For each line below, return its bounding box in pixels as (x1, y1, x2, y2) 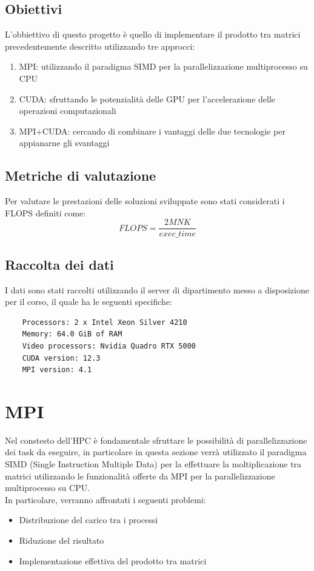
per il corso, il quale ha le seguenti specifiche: (5, 295, 173, 308)
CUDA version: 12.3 (22, 353, 101, 362)
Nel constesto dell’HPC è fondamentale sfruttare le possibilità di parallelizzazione (5, 433, 307, 446)
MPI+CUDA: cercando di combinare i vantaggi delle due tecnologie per (19, 124, 286, 137)
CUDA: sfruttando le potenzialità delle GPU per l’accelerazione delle (19, 92, 276, 105)
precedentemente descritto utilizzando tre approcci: (5, 39, 195, 52)
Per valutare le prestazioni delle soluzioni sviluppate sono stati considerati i (5, 195, 285, 207)
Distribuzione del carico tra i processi (19, 513, 158, 526)
